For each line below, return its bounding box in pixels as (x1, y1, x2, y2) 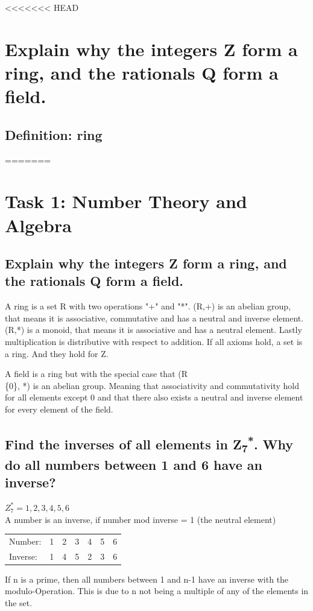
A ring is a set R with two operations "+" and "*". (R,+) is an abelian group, (5, 300, 291, 312)
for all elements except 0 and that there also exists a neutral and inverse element (5, 391, 303, 404)
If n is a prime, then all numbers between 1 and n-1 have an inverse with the (5, 572, 289, 585)
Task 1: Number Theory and (5, 189, 247, 214)
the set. (5, 596, 33, 609)
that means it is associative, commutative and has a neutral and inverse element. (5, 311, 304, 324)
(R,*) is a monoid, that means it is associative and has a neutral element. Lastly (5, 323, 302, 336)
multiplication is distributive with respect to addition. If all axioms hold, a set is (5, 335, 303, 348)
